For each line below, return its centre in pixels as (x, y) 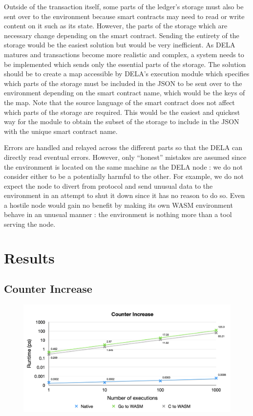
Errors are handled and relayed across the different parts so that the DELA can (123, 147)
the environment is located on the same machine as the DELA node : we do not (123, 166)
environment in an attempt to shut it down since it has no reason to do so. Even (125, 195)
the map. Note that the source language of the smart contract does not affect (119, 102)
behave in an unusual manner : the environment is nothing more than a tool (118, 214)
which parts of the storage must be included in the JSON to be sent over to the (123, 83)
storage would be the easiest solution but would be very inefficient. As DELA (120, 45)
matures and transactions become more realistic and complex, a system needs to (124, 54)
